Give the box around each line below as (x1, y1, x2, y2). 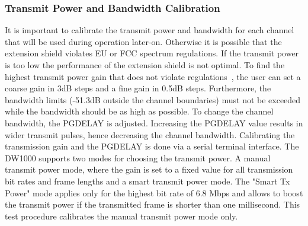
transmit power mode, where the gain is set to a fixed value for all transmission (5, 163, 293, 176)
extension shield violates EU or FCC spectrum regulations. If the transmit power (5, 47, 299, 59)
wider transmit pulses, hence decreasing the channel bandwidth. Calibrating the (5, 128, 295, 141)
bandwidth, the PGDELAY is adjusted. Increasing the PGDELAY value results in (5, 116, 303, 129)
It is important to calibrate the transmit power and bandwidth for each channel (5, 24, 294, 36)
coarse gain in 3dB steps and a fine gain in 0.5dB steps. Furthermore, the (5, 82, 271, 94)
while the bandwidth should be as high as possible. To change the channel (5, 105, 274, 117)
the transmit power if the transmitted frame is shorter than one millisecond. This (5, 198, 300, 211)
